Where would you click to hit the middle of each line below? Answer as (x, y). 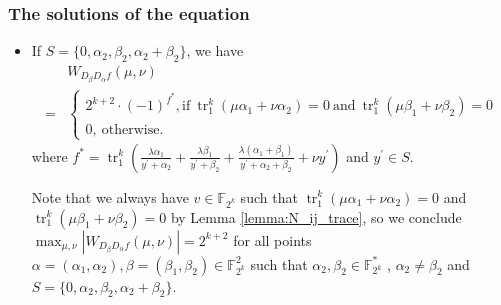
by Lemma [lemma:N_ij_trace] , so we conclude (316, 216)
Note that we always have (110, 196)
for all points (272, 239)
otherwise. (132, 129)
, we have (215, 50)
